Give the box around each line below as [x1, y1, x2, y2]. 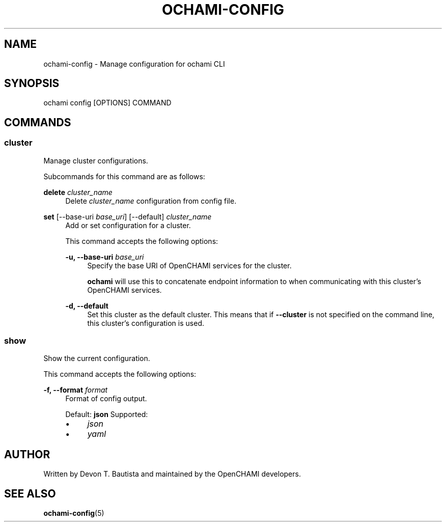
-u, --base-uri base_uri [65, 252, 144, 261]
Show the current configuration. [43, 354, 150, 363]
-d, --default [65, 301, 108, 310]
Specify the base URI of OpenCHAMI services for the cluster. [87, 261, 292, 270]
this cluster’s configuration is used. [87, 318, 204, 327]
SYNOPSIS [4, 77, 60, 90]
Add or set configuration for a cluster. [65, 220, 191, 230]
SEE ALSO [4, 487, 56, 500]
